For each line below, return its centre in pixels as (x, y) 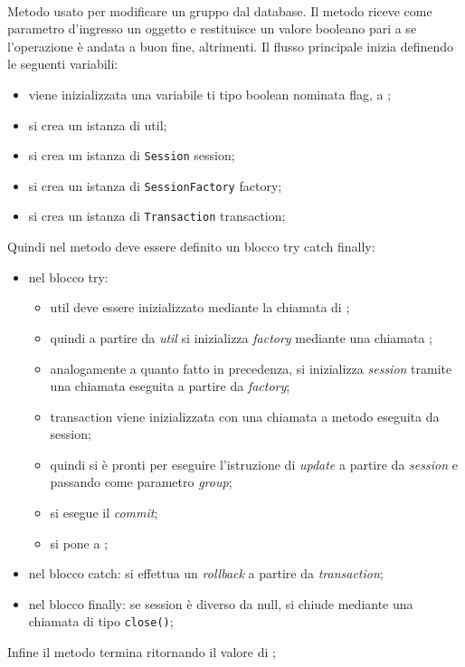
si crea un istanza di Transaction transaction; (157, 216)
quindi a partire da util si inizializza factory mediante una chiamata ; (241, 337)
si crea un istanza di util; (98, 124)
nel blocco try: (68, 276)
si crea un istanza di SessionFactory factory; (155, 185)
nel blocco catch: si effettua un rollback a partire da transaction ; (206, 573)
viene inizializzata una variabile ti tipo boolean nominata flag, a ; (210, 94)
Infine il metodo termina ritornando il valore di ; (142, 652)
